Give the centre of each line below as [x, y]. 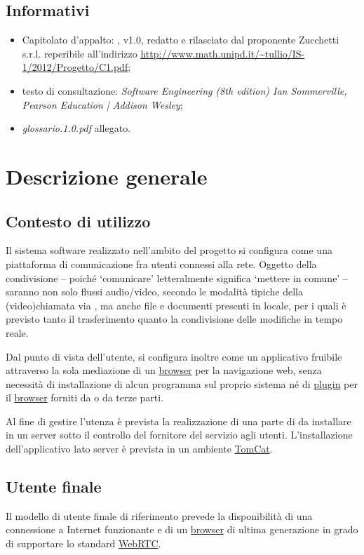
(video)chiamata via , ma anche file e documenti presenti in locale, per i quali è [176, 305]
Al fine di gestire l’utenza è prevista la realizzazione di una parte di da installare [178, 421]
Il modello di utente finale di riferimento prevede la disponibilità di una [159, 515]
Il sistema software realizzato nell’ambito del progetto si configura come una [169, 250]
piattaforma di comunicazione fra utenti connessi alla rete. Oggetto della [161, 263]
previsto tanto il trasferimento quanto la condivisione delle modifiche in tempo [174, 319]
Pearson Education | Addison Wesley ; [102, 104]
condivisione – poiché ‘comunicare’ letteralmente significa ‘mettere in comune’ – [177, 277]
